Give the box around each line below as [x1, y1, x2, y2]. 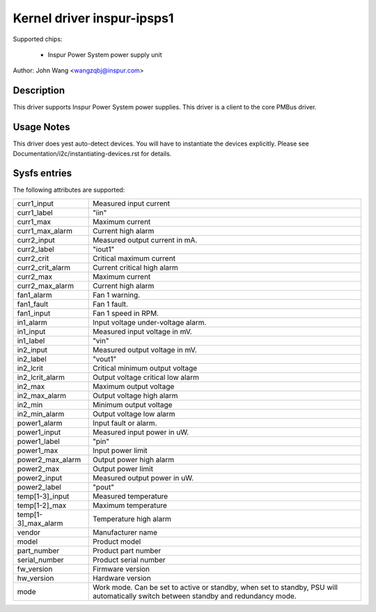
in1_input [17, 326, 46, 336]
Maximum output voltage [93, 381, 175, 391]
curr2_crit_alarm [17, 262, 71, 272]
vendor [17, 527, 41, 537]
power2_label [17, 482, 62, 491]
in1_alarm [17, 317, 48, 327]
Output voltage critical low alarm [93, 372, 200, 382]
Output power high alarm [93, 454, 175, 464]
